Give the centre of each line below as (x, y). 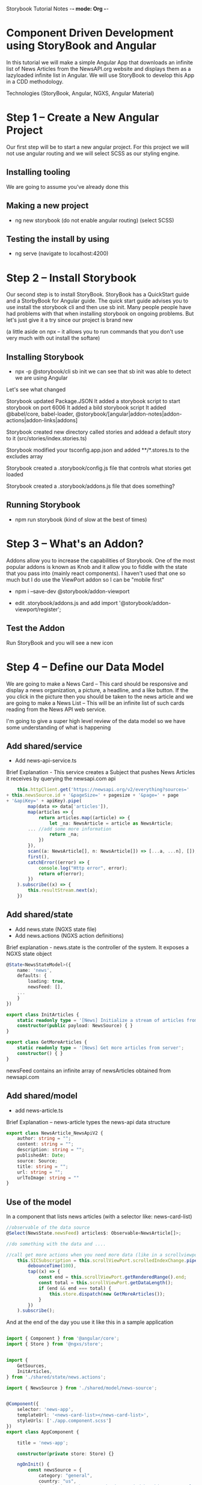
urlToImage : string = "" (48, 1178)
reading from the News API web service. (56, 709)
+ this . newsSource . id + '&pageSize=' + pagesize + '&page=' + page (93, 795)
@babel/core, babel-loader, (40, 414)
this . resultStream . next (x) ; (63, 890)
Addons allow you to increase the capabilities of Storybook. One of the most (101, 560)
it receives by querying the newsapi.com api (61, 779)
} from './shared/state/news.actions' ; (56, 1377)
